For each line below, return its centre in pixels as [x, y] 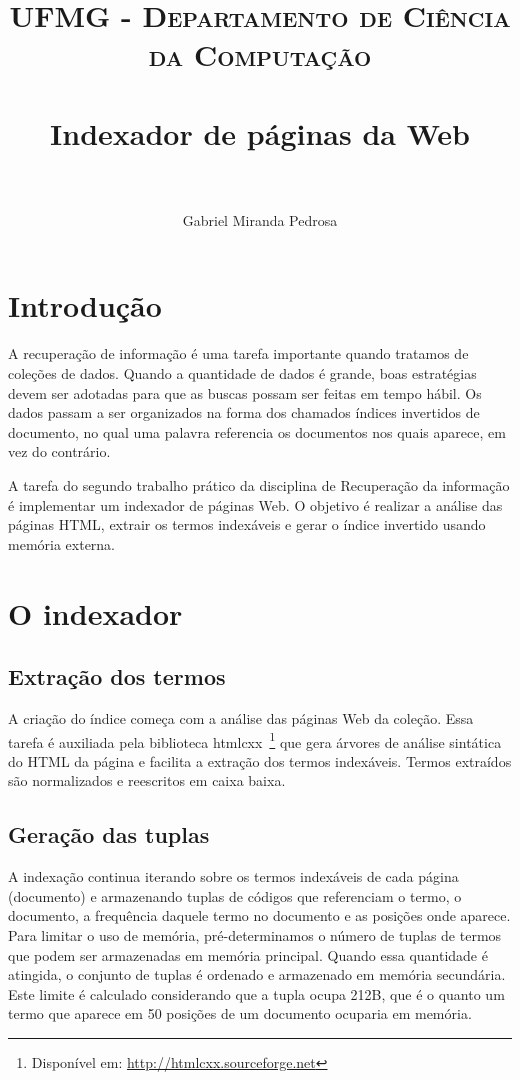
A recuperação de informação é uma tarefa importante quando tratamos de [238, 353]
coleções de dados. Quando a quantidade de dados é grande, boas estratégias [242, 373]
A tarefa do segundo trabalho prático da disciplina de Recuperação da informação [259, 484]
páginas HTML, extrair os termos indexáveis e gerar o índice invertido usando [247, 524]
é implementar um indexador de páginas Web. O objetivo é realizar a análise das [255, 504]
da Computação [260, 54]
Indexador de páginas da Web [260, 132]
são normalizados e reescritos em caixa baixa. [147, 780]
